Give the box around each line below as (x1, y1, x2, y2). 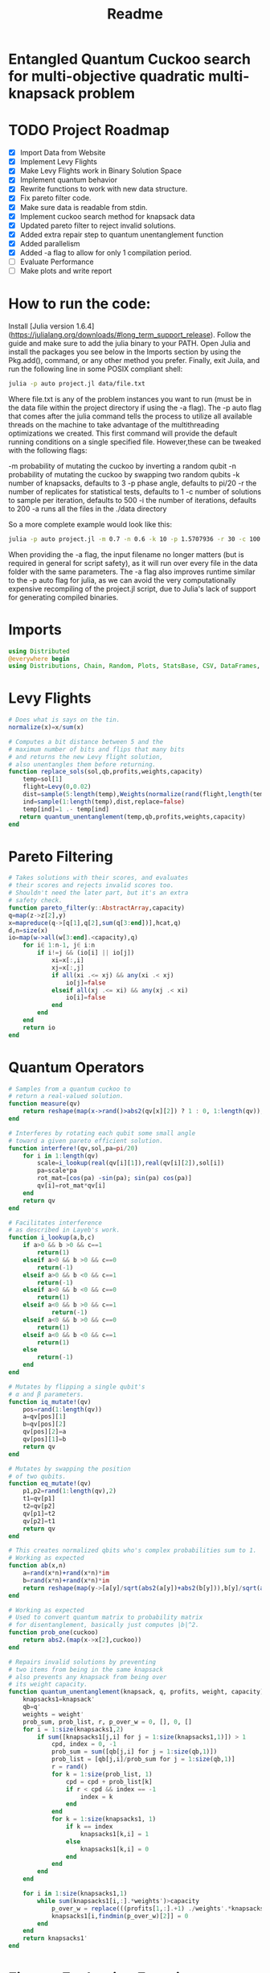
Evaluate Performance (19, 257, 94, 266)
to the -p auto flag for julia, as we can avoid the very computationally (8, 575, 236, 584)
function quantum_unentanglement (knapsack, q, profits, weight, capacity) (8, 1688, 264, 1696)
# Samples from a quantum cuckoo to (8, 1084, 131, 1093)
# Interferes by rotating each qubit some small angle (8, 1129, 196, 1137)
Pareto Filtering (8, 847, 114, 865)
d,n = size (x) (8, 927, 48, 935)
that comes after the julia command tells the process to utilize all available (8, 411, 253, 421)
